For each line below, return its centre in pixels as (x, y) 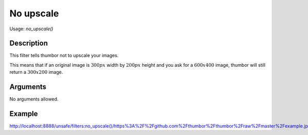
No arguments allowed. (34, 99)
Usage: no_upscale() (31, 29)
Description (29, 43)
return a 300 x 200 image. (36, 72)
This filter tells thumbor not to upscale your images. (64, 55)
